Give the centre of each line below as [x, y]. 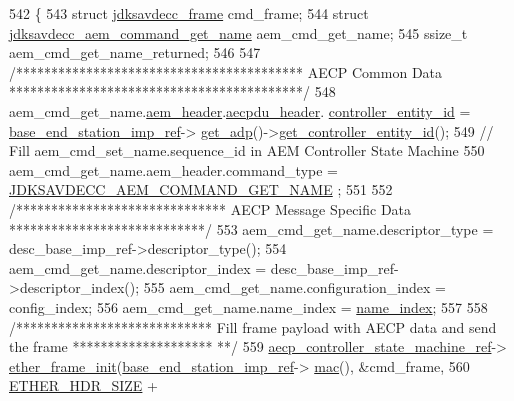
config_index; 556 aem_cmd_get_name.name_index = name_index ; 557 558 [248, 306]
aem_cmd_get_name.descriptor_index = [138, 267]
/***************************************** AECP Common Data [226, 71]
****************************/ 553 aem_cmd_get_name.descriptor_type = [251, 228]
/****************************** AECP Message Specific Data [210, 208]
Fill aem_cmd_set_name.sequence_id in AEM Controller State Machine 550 [247, 150]
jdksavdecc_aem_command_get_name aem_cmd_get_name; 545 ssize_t [238, 32]
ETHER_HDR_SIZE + [83, 385]
